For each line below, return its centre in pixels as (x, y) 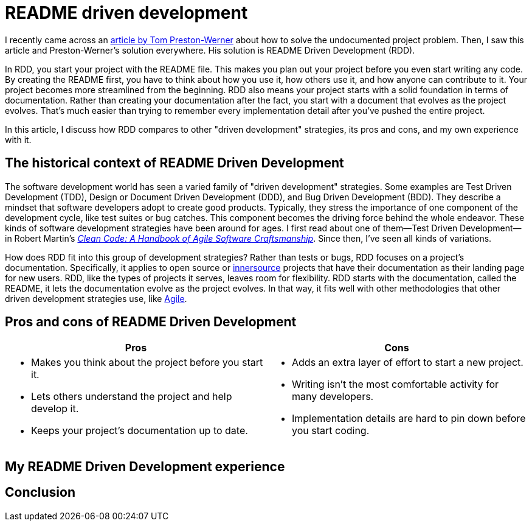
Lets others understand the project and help (132, 397)
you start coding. (331, 431)
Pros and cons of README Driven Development (151, 322)
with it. (18, 139)
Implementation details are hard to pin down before (409, 419)
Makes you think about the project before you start (147, 363)
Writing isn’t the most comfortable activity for (396, 384)
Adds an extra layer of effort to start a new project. (408, 363)
